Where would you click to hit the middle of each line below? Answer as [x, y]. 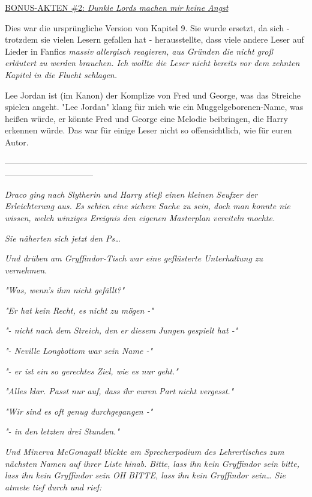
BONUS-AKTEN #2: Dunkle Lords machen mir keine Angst [117, 7]
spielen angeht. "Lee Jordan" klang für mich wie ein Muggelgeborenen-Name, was [154, 107]
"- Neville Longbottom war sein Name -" [79, 351]
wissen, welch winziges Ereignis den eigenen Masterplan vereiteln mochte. [140, 217]
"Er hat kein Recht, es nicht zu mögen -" [79, 310]
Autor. [17, 142]
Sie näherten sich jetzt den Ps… [63, 238]
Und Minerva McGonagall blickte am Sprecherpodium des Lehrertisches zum [145, 452]
